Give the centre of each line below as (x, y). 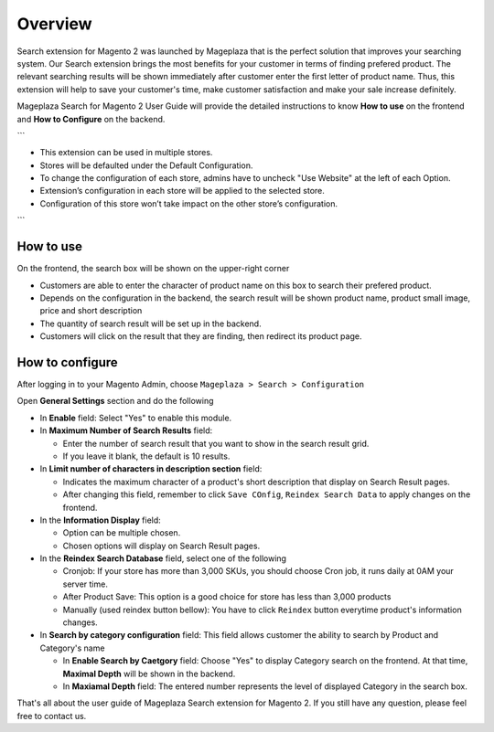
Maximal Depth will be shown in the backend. (149, 674)
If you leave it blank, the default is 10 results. (146, 456)
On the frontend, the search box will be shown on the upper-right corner (153, 269)
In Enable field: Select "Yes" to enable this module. (136, 418)
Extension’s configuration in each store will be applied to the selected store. (182, 191)
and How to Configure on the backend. (91, 119)
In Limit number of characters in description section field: (151, 469)
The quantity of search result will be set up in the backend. (150, 324)
